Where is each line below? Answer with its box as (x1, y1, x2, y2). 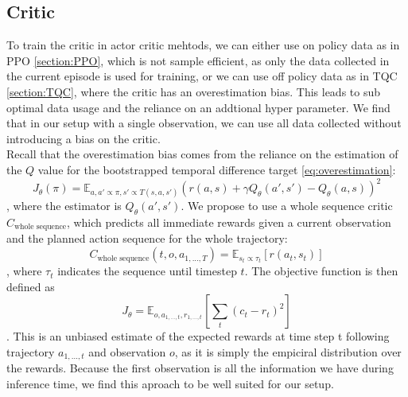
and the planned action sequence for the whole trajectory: (6, 230, 288, 247)
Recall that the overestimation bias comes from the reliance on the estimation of (6, 146, 398, 162)
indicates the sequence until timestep (57, 263, 237, 279)
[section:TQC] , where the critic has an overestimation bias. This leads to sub (6, 83, 381, 99)
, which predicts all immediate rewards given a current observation (66, 214, 391, 231)
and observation (88, 343, 166, 360)
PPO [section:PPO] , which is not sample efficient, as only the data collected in (6, 52, 390, 68)
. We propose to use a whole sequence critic (181, 197, 393, 214)
